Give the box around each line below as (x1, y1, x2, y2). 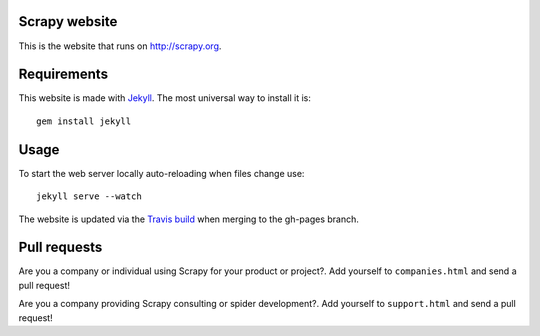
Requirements (18, 66, 109, 83)
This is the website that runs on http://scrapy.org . (18, 40, 222, 52)
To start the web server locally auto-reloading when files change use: (18, 167, 305, 179)
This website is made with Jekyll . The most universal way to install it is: (18, 92, 312, 104)
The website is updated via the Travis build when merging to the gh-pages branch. (18, 213, 360, 225)
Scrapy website (18, 13, 118, 30)
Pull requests (18, 239, 103, 256)
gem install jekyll (36, 115, 132, 127)
